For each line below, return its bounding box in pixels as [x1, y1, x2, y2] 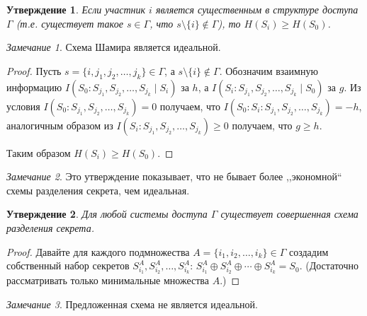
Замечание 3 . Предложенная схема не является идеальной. [6, 296, 258, 311]
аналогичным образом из [6, 117, 113, 132]
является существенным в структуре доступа [155, 2, 358, 16]
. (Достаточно [299, 258, 358, 273]
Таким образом [6, 145, 71, 160]
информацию [6, 79, 62, 94]
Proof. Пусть [6, 63, 62, 78]
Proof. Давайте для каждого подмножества [6, 244, 190, 259]
